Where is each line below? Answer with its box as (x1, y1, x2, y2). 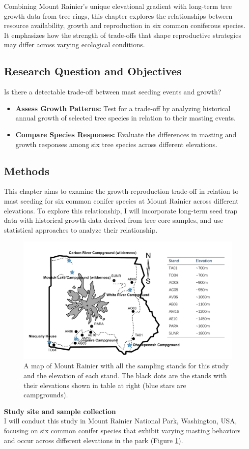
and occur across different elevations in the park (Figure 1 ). (4, 435, 183, 445)
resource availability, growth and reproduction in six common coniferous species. (4, 20, 246, 30)
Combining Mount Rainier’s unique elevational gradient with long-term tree (4, 1, 232, 11)
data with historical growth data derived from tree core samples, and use (4, 215, 223, 225)
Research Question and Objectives (4, 63, 182, 79)
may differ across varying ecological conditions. (4, 39, 145, 50)
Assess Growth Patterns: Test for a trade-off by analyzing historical (15, 103, 231, 113)
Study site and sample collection (4, 406, 116, 416)
